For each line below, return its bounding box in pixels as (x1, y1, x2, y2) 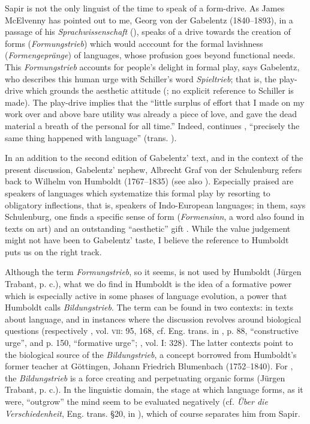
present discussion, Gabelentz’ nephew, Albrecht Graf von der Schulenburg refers (5, 163, 302, 175)
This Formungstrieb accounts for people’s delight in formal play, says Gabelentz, (5, 60, 300, 73)
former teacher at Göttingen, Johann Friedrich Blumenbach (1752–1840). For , (5, 360, 293, 372)
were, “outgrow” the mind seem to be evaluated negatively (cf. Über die (5, 395, 268, 407)
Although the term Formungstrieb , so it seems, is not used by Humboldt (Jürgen (5, 265, 302, 278)
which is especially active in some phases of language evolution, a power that (5, 289, 287, 301)
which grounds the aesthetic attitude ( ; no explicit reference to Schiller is (26, 84, 294, 97)
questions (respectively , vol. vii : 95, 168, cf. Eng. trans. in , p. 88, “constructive (5, 324, 299, 337)
